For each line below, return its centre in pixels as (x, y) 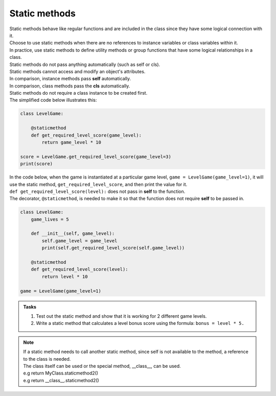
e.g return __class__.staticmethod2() (61, 380)
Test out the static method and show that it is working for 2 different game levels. (121, 316)
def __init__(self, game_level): (73, 234)
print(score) (37, 164)
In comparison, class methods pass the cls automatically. (70, 86)
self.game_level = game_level (79, 241)
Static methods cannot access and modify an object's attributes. (77, 71)
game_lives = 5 (50, 219)
